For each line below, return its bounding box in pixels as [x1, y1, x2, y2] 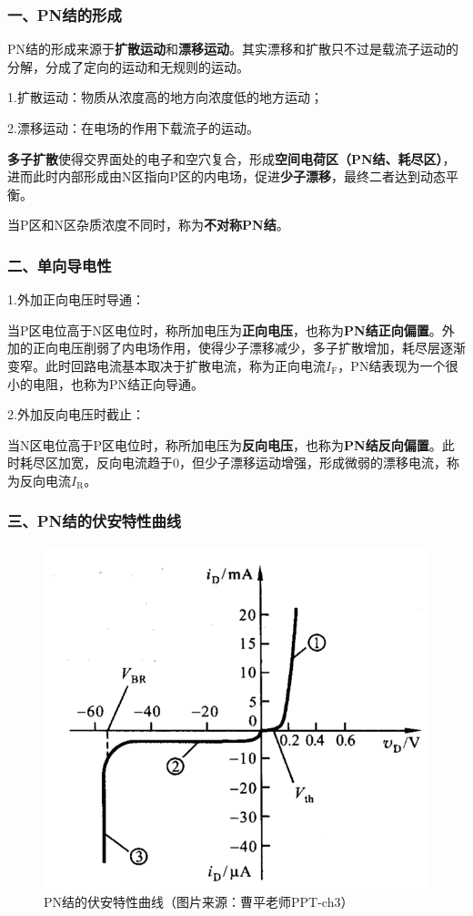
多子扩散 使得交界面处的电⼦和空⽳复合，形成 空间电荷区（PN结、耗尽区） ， [7, 149, 456, 168]
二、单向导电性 [7, 253, 112, 276]
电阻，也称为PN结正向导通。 [32, 374, 205, 393]
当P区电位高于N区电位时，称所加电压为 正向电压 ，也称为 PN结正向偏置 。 [7, 320, 442, 339]
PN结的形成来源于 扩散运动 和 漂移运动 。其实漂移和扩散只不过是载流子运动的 [7, 39, 459, 58]
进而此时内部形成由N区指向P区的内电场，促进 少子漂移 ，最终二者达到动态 [7, 167, 447, 186]
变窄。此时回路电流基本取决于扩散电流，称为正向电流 [7, 355, 326, 375]
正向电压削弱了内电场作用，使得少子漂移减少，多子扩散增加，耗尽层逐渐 [32, 338, 466, 357]
